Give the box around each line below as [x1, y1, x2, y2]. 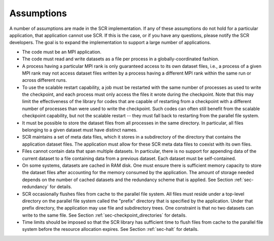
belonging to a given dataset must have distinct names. [22, 127, 138, 133]
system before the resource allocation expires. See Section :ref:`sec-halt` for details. [22, 226, 199, 232]
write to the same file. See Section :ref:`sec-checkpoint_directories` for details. [22, 212, 187, 218]
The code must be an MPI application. [22, 49, 101, 55]
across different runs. [22, 77, 67, 83]
